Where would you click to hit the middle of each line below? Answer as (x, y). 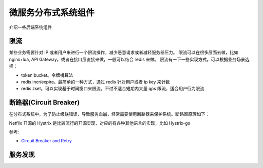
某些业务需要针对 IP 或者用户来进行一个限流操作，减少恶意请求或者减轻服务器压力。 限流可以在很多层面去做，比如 (124, 52)
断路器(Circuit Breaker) (44, 103)
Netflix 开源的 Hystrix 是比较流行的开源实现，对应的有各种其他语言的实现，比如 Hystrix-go (100, 123)
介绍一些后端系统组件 (30, 27)
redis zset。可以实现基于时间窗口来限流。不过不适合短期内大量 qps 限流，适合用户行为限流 (113, 89)
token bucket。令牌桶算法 (47, 75)
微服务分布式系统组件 (52, 13)
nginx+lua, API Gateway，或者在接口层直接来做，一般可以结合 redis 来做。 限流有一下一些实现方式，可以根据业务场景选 (129, 59)
